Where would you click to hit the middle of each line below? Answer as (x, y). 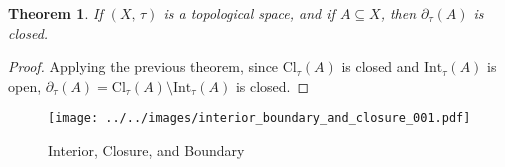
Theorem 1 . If (55, 13)
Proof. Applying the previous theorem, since (143, 66)
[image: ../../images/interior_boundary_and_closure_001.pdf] (259, 118)
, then (398, 13)
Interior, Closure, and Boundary (146, 150)
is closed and (380, 66)
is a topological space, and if (249, 13)
